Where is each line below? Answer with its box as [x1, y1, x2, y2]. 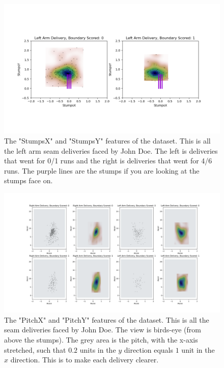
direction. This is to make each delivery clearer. [10, 354, 159, 365]
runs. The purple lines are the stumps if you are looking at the [4, 165, 200, 176]
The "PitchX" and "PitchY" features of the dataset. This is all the [4, 314, 209, 325]
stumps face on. [4, 175, 53, 186]
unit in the [181, 344, 215, 355]
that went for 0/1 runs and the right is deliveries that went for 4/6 [4, 155, 212, 166]
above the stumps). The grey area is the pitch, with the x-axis [4, 334, 198, 345]
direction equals [124, 344, 174, 355]
